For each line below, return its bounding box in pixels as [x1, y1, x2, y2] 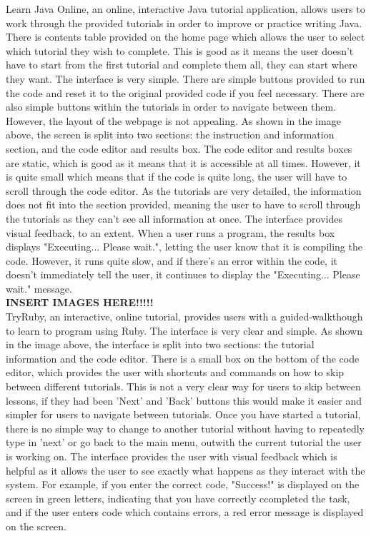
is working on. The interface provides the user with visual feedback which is [6, 449, 337, 463]
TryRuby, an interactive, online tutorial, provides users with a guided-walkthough [6, 309, 363, 324]
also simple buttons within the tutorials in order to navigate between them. [6, 99, 337, 114]
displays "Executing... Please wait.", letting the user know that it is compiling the [6, 239, 362, 254]
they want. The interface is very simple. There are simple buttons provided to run [6, 71, 365, 86]
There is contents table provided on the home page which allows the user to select [6, 29, 365, 44]
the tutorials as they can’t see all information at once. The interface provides [6, 211, 343, 226]
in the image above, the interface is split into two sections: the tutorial [6, 337, 315, 352]
